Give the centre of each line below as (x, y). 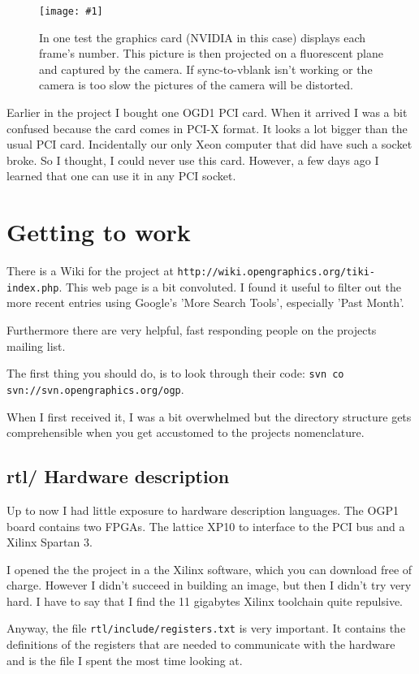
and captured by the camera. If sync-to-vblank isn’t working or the (206, 69)
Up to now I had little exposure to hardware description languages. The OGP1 (203, 510)
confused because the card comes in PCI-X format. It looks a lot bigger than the (207, 128)
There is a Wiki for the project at (90, 271)
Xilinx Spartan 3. (50, 542)
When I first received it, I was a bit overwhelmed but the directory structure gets (209, 416)
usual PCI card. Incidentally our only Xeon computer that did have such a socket (209, 144)
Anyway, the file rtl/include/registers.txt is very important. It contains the (206, 628)
